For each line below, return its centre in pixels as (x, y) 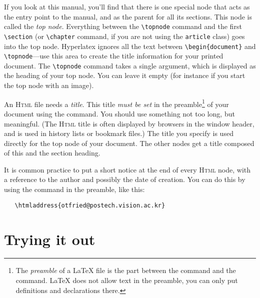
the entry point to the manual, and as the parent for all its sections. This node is (128, 16)
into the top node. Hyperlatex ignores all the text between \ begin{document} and (130, 46)
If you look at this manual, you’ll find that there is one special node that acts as (127, 6)
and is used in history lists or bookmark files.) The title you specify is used (119, 133)
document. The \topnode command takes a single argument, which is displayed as (130, 65)
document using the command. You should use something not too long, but (119, 113)
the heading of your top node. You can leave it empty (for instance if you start (125, 75)
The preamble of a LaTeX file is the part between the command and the (126, 270)
